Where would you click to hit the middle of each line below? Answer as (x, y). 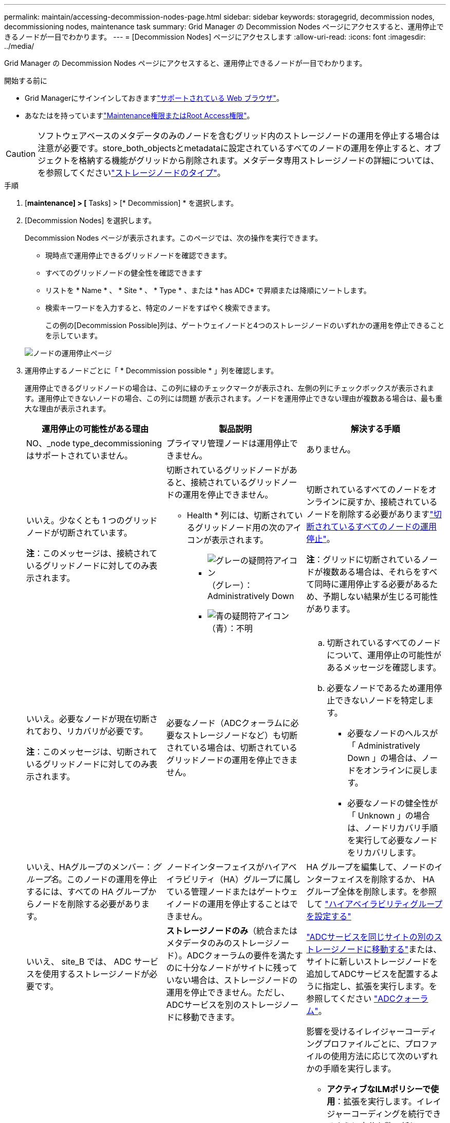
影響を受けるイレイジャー (355, 1031)
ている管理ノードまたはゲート (224, 892)
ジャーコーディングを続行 (376, 1114)
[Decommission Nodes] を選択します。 (90, 220)
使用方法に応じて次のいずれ (385, 1056)
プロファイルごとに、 (364, 1044)
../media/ (19, 46)
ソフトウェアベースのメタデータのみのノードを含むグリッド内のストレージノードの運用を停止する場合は (239, 136)
